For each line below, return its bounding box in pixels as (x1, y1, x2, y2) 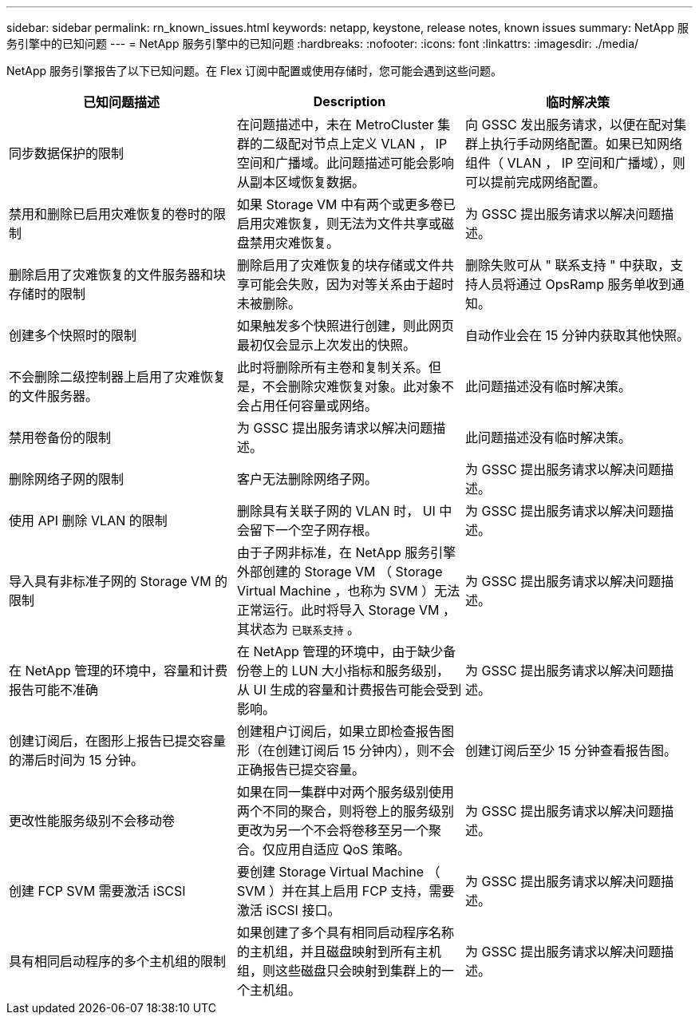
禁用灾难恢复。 (249, 235, 339, 251)
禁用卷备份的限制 (9, 429, 112, 445)
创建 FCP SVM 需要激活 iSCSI (9, 883, 186, 899)
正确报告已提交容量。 (236, 762, 365, 778)
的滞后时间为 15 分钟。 (9, 752, 144, 768)
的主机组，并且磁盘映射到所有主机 (236, 944, 441, 960)
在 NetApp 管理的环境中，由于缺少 (236, 643, 444, 659)
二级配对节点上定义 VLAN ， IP (262, 136, 448, 152)
